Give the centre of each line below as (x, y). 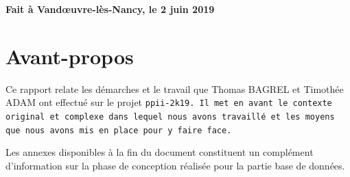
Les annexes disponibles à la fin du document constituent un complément (160, 152)
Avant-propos (70, 56)
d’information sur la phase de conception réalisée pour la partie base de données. (175, 165)
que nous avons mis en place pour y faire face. (119, 130)
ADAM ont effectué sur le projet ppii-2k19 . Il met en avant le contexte (169, 102)
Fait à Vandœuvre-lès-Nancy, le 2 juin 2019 (110, 9)
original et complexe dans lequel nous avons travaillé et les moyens (170, 117)
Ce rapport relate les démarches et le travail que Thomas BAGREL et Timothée (175, 88)
